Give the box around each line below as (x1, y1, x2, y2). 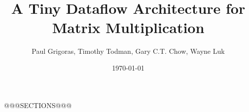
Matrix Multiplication (52, 17, 205, 37)
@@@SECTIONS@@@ (4, 100, 72, 110)
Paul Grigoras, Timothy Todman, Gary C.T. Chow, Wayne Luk (32, 46, 225, 56)
